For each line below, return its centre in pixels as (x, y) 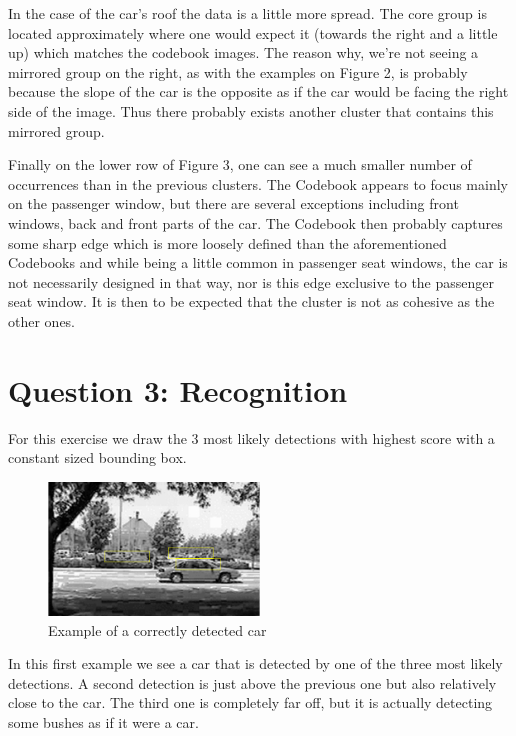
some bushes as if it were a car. (103, 721)
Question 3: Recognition (178, 389)
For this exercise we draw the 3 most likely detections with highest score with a (251, 437)
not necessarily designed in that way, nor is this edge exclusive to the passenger (251, 281)
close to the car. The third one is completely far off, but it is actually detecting (250, 702)
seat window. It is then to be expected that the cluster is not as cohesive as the (251, 301)
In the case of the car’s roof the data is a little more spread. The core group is (247, 13)
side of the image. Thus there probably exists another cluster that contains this (251, 110)
